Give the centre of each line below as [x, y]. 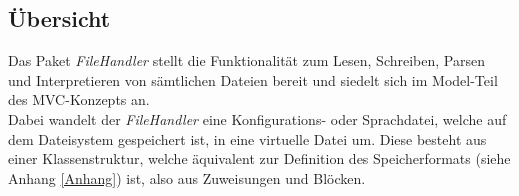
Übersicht [59, 18]
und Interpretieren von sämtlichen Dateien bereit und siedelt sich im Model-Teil [253, 79]
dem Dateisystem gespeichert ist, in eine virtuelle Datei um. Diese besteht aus [247, 138]
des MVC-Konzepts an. [79, 99]
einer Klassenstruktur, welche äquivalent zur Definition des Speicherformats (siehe [259, 158]
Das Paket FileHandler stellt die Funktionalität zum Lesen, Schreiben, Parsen [246, 60]
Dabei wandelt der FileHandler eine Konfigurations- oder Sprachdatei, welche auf [257, 118]
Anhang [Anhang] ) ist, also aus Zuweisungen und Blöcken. [187, 177]
